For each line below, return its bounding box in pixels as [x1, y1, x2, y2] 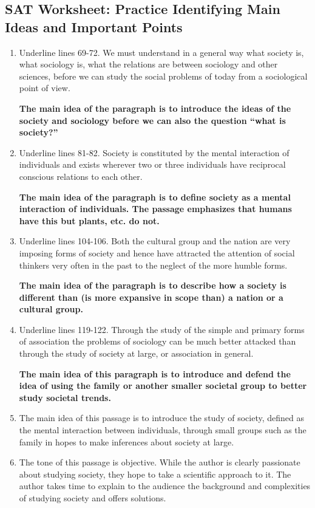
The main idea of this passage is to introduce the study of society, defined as [19, 411, 304, 424]
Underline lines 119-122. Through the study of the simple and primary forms [19, 323, 305, 335]
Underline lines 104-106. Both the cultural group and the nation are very [19, 235, 291, 247]
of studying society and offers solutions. [19, 492, 166, 504]
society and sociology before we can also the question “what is [19, 114, 286, 126]
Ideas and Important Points [5, 17, 183, 36]
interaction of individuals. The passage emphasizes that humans [19, 202, 292, 215]
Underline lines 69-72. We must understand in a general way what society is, [19, 46, 304, 58]
